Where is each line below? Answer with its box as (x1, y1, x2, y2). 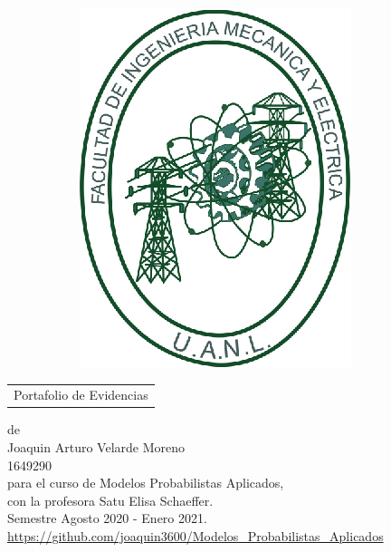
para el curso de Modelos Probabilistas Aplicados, (7, 473, 284, 492)
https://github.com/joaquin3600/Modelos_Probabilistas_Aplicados (7, 527, 384, 545)
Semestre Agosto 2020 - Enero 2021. (7, 508, 207, 528)
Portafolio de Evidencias (14, 385, 148, 404)
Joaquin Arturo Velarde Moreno (7, 438, 185, 457)
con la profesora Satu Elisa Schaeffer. (7, 490, 214, 509)
